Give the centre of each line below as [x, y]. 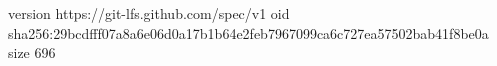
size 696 [32, 52]
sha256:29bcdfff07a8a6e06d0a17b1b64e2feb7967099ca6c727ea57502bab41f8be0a [248, 32]
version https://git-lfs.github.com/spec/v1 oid [149, 13]
